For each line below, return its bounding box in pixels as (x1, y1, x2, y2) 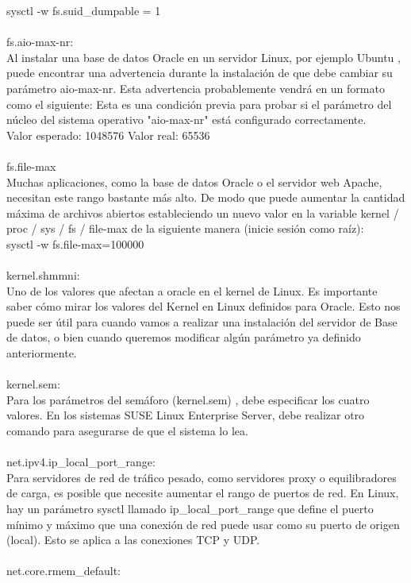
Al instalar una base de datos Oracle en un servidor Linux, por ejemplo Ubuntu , (6, 48, 401, 65)
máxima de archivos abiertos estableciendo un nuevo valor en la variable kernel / (6, 204, 399, 221)
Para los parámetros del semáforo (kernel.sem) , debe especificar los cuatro (6, 391, 370, 407)
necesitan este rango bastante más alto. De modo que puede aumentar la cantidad (6, 189, 405, 206)
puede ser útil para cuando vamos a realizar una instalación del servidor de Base (6, 313, 398, 330)
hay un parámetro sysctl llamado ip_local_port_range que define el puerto (6, 500, 374, 516)
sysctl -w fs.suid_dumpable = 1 (6, 2, 161, 18)
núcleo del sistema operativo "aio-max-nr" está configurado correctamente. (6, 111, 367, 128)
